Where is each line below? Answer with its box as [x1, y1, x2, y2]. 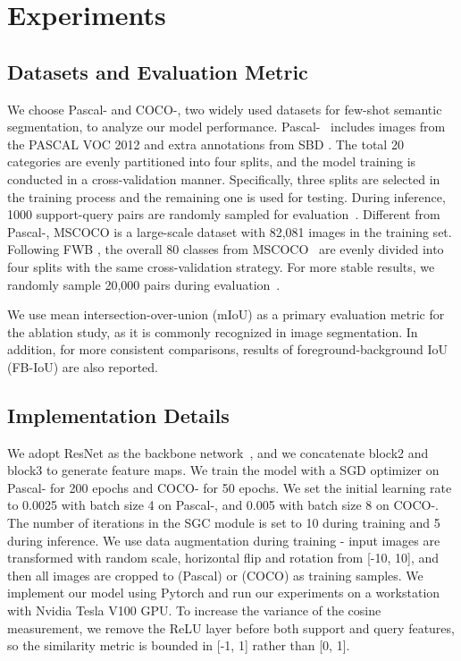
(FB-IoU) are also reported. [7, 357, 158, 376]
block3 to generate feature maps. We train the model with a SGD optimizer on [7, 461, 440, 479]
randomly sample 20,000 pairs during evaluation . [7, 275, 281, 293]
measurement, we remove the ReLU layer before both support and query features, [7, 618, 455, 637]
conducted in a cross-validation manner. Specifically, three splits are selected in [7, 169, 440, 188]
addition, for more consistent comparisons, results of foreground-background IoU [7, 340, 448, 359]
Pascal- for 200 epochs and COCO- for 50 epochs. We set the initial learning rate [7, 478, 452, 496]
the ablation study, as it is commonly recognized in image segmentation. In [7, 322, 418, 341]
